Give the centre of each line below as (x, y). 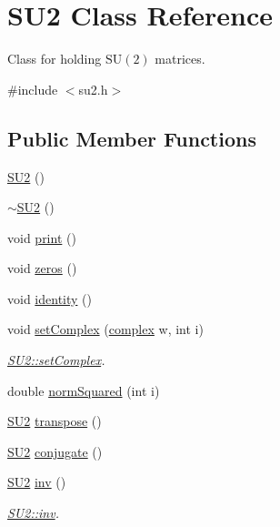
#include (33, 89)
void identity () (50, 298)
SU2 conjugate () (55, 451)
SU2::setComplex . (56, 360)
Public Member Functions (132, 138)
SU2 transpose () (55, 421)
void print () (42, 237)
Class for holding (55, 59)
